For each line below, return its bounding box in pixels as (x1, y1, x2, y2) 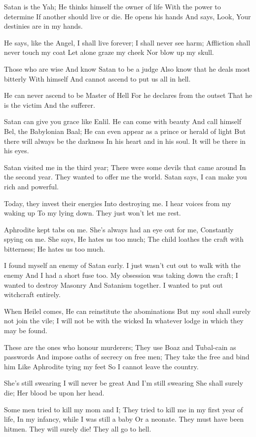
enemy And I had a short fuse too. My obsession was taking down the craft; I (4, 270, 238, 280)
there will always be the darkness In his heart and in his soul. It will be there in (4, 135, 246, 146)
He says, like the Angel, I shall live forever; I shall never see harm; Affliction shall (4, 37, 251, 47)
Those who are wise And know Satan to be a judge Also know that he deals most (4, 63, 250, 74)
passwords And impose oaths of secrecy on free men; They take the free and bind (4, 351, 250, 362)
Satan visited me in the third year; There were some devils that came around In (4, 162, 246, 172)
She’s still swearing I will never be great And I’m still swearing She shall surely (4, 378, 243, 388)
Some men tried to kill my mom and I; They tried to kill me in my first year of (4, 404, 243, 414)
